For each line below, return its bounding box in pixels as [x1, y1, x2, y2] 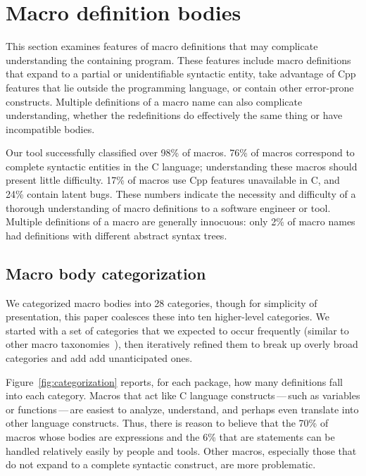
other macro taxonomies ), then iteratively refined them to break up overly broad [6, 337, 358, 351]
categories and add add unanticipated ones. [6, 351, 193, 365]
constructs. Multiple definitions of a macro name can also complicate [6, 94, 303, 108]
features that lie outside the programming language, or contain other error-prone [6, 80, 354, 94]
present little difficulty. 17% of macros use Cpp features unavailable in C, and [6, 173, 340, 187]
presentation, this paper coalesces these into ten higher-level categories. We [6, 309, 329, 324]
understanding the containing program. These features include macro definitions [6, 52, 351, 67]
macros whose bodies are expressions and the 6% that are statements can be [6, 429, 335, 444]
